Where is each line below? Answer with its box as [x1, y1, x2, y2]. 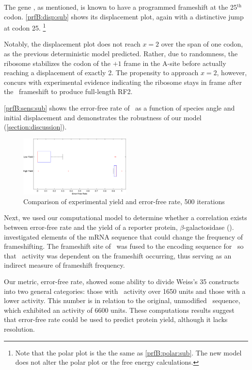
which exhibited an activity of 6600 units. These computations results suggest [4, 305, 235, 315]
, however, [217, 67, 247, 78]
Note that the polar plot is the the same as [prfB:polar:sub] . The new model [15, 347, 242, 357]
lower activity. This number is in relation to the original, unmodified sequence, [4, 295, 240, 306]
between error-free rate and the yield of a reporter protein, [4, 222, 178, 232]
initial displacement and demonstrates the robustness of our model [4, 112, 202, 122]
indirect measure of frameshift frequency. [4, 260, 125, 270]
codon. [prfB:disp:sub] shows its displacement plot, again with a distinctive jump [4, 11, 244, 21]
